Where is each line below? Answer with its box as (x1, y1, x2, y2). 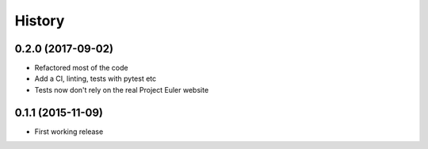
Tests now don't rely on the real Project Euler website (34, 85, 209, 94)
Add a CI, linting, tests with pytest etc (34, 74, 157, 83)
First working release (34, 127, 104, 136)
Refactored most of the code (34, 63, 128, 73)
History (14, 12, 65, 29)
